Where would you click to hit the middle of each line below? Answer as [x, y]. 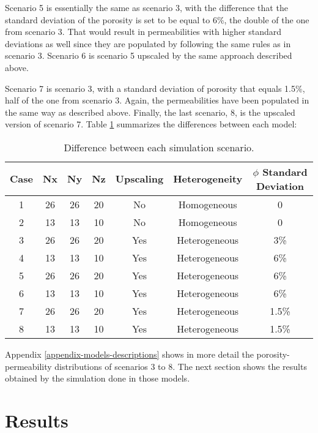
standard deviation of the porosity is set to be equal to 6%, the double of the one [157, 19]
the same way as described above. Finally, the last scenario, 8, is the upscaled [150, 112]
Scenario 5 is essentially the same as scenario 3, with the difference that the [146, 7]
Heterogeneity [208, 179]
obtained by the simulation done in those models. [98, 378]
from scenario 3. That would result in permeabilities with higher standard [143, 32]
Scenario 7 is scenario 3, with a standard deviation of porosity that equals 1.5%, [155, 88]
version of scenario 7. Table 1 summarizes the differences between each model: [151, 124]
